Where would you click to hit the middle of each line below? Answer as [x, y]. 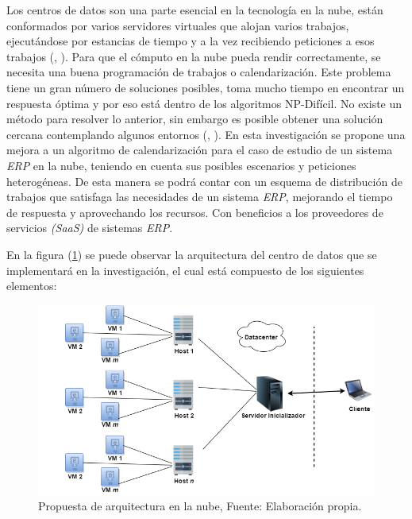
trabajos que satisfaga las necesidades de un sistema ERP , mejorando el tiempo [200, 197]
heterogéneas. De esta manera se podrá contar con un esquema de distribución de [204, 181]
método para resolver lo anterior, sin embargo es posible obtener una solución [195, 119]
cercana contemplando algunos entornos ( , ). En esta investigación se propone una [206, 134]
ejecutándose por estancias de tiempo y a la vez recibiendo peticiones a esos [191, 41]
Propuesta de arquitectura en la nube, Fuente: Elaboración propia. [200, 506]
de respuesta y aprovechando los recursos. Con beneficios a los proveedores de [195, 212]
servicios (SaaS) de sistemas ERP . [90, 228]
